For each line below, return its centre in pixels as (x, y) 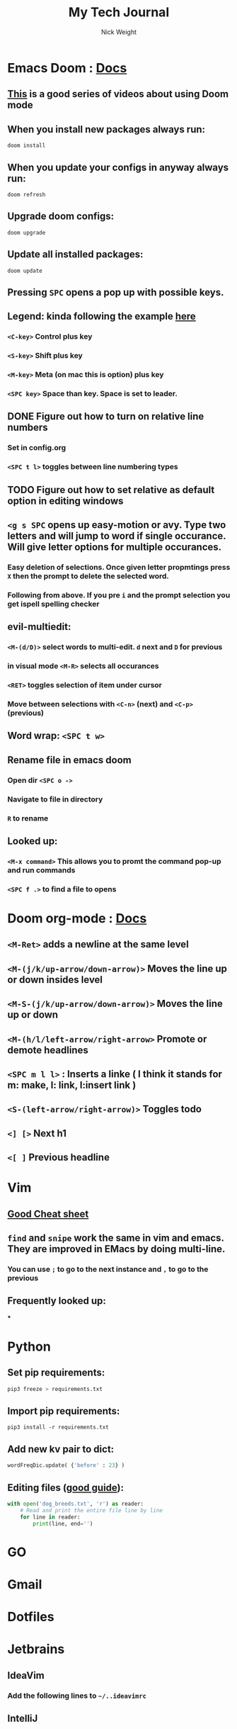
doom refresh (27, 195)
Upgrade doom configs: (61, 216)
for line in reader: (50, 1517)
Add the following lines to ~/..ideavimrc (77, 1696)
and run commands (41, 870)
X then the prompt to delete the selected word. (88, 576)
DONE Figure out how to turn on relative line (106, 416)
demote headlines (48, 1050)
